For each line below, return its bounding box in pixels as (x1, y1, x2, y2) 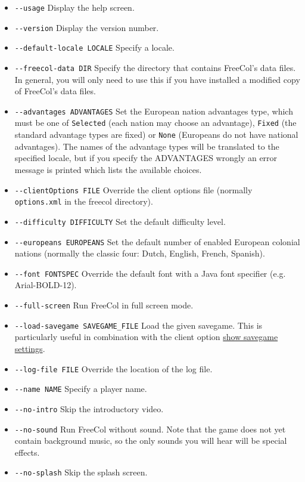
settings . (14, 342, 45, 354)
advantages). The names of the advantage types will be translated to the (14, 140, 279, 152)
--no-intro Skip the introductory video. (14, 402, 164, 415)
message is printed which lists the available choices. (14, 163, 202, 175)
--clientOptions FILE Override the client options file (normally (14, 183, 253, 196)
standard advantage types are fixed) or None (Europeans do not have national (14, 128, 298, 141)
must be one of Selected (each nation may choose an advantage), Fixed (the (14, 116, 297, 129)
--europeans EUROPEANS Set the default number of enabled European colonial (14, 235, 300, 248)
